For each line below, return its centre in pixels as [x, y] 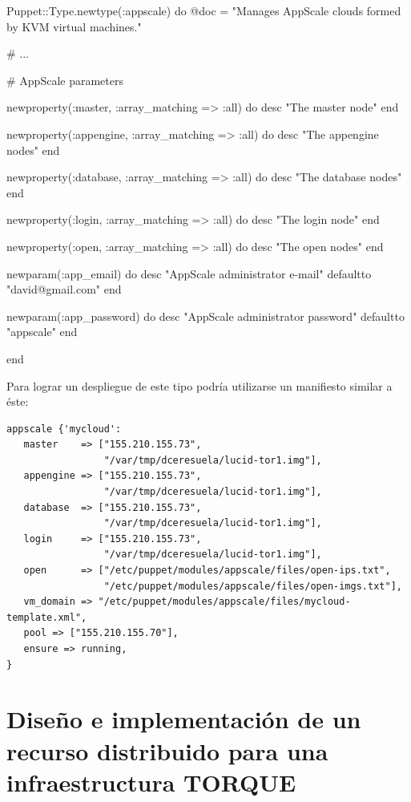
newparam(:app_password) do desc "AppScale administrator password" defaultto [205, 316]
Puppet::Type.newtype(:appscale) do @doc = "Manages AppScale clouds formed [204, 10]
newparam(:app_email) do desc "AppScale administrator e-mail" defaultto [189, 273]
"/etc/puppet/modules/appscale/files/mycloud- [224, 602]
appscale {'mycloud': [64, 429]
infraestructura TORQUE [151, 782]
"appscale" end [42, 332]
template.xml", [47, 617]
